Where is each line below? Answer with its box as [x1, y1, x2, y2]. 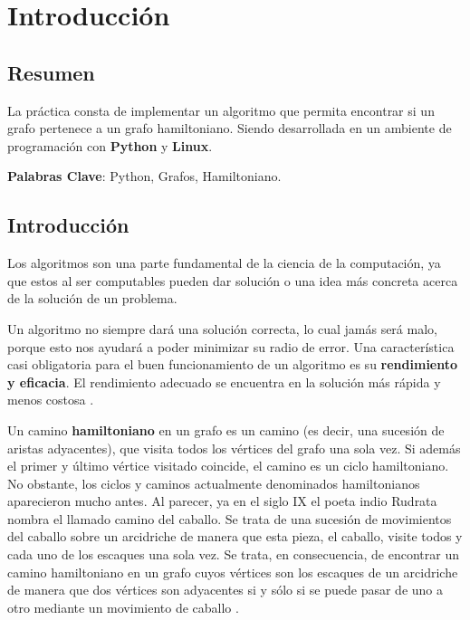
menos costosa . [7, 390, 94, 409]
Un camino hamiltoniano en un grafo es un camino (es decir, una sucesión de [7, 420, 445, 439]
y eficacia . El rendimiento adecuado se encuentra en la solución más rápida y [7, 372, 441, 391]
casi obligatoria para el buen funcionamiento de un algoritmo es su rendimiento [7, 355, 458, 374]
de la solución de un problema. [7, 289, 177, 308]
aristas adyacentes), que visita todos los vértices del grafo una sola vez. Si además [7, 438, 461, 457]
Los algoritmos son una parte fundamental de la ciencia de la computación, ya [7, 253, 441, 272]
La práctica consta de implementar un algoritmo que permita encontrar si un [7, 100, 435, 119]
